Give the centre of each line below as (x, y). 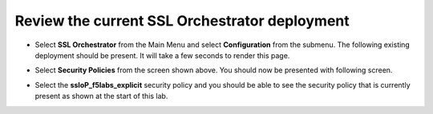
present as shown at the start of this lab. (101, 96)
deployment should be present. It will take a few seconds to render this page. (162, 55)
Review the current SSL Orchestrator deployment (182, 21)
